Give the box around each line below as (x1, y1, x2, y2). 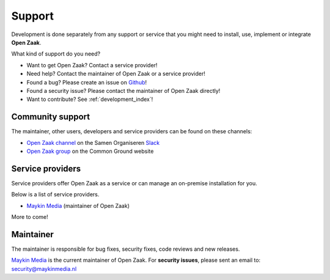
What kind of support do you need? (11, 50, 101, 57)
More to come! (11, 213, 48, 221)
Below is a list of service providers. (11, 191, 100, 198)
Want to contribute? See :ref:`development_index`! (26, 95, 153, 103)
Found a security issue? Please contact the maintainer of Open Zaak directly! (26, 87, 221, 94)
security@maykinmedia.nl (11, 265, 77, 272)
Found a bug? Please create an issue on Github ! (26, 78, 147, 86)
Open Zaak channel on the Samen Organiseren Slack (26, 139, 160, 146)
